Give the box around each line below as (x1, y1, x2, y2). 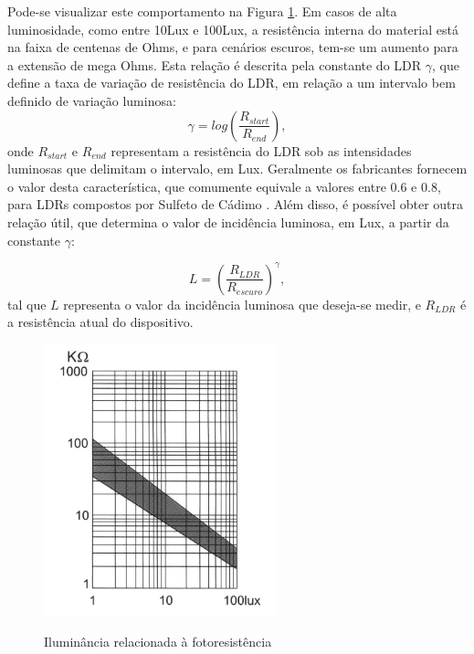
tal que (7, 294, 47, 313)
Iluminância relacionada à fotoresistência (44, 631, 272, 650)
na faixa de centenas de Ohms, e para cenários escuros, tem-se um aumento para (7, 37, 458, 57)
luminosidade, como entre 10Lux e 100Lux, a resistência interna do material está (7, 19, 458, 38)
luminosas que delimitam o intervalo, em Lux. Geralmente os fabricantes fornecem (7, 159, 468, 178)
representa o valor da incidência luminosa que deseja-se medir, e (63, 294, 421, 313)
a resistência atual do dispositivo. (7, 312, 194, 332)
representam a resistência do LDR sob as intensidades (111, 141, 412, 160)
